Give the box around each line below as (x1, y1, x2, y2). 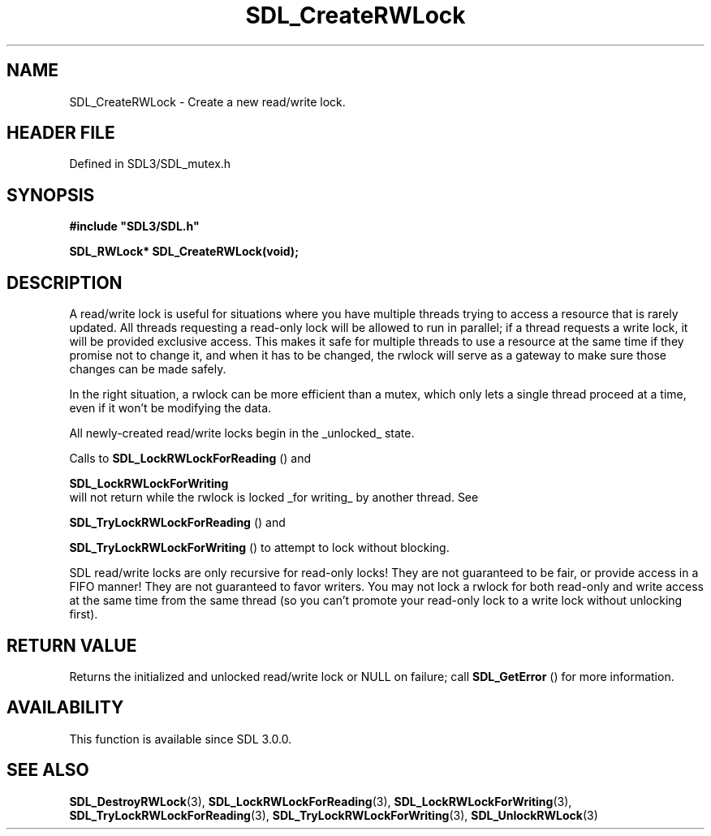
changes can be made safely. (69, 362, 226, 377)
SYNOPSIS (6, 184, 95, 205)
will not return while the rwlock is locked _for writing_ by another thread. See (69, 490, 479, 505)
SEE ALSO (6, 760, 89, 781)
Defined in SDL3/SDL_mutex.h (69, 157, 231, 171)
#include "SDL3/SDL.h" (69, 219, 200, 234)
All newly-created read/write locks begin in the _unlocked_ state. (69, 426, 415, 441)
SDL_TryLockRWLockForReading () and (69, 515, 286, 530)
